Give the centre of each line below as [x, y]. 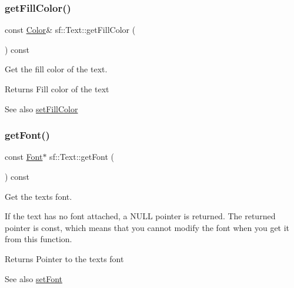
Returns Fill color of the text [57, 89]
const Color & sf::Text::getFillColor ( [70, 30]
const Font [24, 157]
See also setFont [34, 278]
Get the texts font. [39, 196]
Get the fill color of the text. [56, 69]
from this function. [39, 239]
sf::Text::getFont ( [82, 157]
